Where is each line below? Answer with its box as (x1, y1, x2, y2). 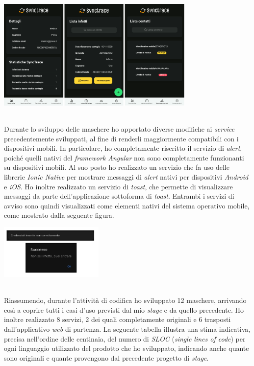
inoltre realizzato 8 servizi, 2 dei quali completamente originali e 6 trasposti (4, 314, 231, 324)
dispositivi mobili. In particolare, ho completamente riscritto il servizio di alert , (4, 143, 242, 153)
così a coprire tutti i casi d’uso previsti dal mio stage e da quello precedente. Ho (4, 304, 244, 315)
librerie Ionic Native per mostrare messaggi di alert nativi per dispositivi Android (4, 172, 249, 182)
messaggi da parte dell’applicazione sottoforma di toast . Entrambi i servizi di (4, 191, 234, 201)
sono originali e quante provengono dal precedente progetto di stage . (4, 352, 209, 363)
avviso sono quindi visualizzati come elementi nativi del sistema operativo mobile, (4, 200, 250, 210)
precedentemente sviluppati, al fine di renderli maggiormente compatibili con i (4, 133, 239, 143)
